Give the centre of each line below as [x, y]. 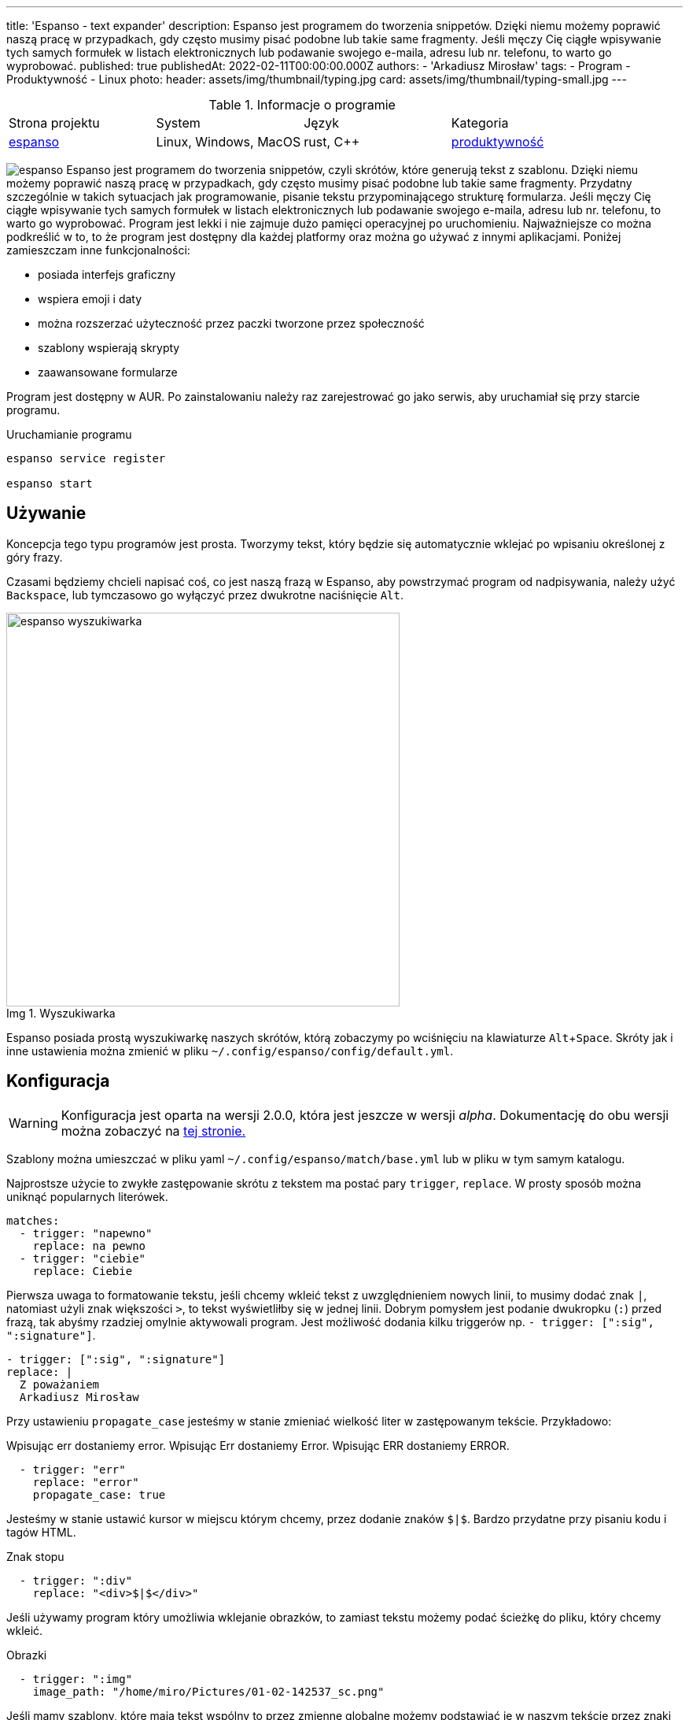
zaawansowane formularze [108, 372]
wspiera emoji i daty [90, 299]
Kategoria [480, 123]
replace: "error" [86, 1482]
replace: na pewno [89, 1246]
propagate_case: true [99, 1494]
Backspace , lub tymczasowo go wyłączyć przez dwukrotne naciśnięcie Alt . [205, 595]
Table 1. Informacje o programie [302, 105]
